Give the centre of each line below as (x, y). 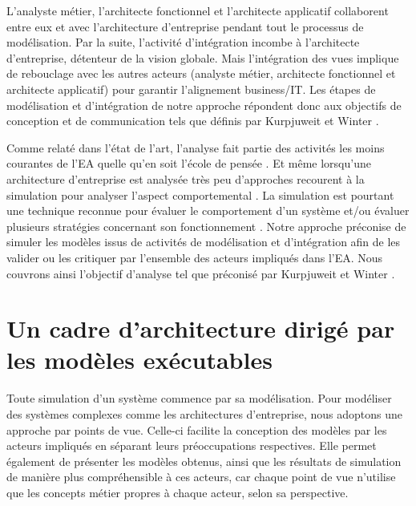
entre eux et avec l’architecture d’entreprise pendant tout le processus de (185, 26)
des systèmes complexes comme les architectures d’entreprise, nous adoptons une (204, 414)
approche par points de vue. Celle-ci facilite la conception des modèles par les (197, 429)
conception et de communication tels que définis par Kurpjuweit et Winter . (193, 121)
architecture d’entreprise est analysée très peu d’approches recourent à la (186, 178)
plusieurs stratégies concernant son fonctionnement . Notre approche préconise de (206, 226)
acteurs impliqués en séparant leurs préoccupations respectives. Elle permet (192, 445)
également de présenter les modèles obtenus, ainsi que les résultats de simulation (204, 461)
